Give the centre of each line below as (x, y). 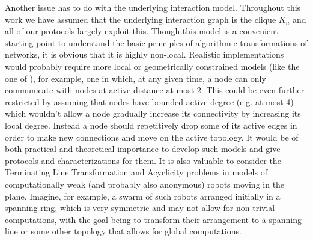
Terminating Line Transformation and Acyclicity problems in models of (136, 172)
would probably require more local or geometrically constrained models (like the (152, 66)
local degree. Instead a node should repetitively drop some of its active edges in (151, 125)
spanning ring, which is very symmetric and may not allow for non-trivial (140, 208)
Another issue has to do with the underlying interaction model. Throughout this (153, 7)
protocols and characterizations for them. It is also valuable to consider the (143, 160)
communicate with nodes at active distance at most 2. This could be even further (155, 90)
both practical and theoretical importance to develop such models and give (143, 149)
